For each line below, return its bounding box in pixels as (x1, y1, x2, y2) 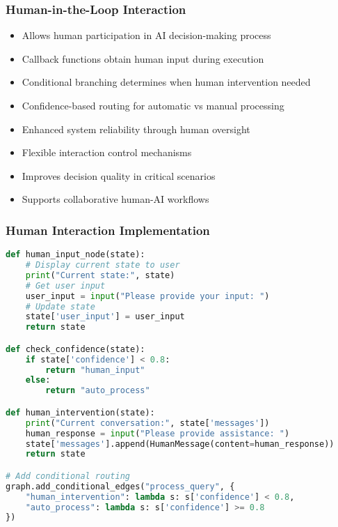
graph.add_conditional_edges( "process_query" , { (6, 481, 235, 491)
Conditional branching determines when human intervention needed (22, 75, 311, 89)
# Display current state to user (25, 260, 180, 270)
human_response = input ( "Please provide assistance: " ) (25, 428, 290, 438)
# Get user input (25, 280, 106, 291)
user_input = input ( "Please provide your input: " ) (25, 291, 270, 301)
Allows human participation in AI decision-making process (22, 28, 271, 43)
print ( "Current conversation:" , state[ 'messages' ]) (25, 418, 270, 428)
